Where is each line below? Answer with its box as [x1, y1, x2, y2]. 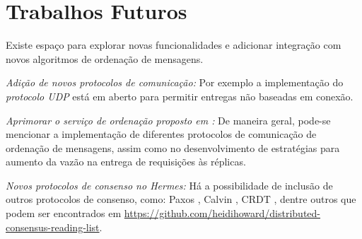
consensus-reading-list [6, 219, 100, 234]
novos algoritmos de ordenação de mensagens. [6, 51, 204, 66]
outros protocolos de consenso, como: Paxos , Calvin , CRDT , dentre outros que [6, 192, 356, 206]
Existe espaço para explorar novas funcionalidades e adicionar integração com [6, 37, 341, 52]
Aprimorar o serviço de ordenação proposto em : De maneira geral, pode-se [6, 112, 331, 127]
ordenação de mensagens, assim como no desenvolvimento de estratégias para [6, 140, 340, 155]
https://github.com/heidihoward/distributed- [124, 206, 321, 221]
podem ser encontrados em [6, 206, 122, 221]
